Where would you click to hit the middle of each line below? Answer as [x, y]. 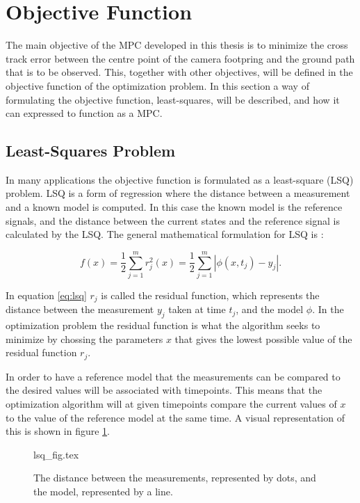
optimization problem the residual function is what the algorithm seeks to [163, 325]
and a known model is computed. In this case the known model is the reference [174, 207]
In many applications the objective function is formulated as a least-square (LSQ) [180, 179]
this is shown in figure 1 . [58, 431]
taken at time [197, 309]
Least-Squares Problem [91, 151]
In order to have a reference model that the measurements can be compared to [173, 376]
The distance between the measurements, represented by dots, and [175, 478]
